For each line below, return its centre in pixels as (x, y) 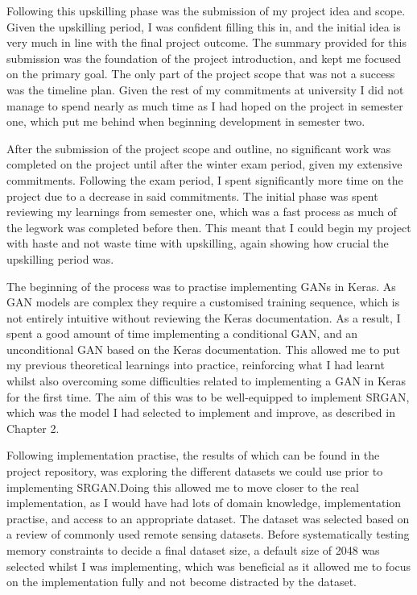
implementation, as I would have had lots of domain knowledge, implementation (204, 503)
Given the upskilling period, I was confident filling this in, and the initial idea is (204, 26)
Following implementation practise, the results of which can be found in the (193, 455)
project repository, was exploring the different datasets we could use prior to (195, 471)
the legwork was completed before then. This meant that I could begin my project (209, 227)
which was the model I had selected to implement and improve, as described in (201, 412)
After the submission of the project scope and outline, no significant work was (199, 148)
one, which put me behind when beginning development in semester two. (186, 121)
